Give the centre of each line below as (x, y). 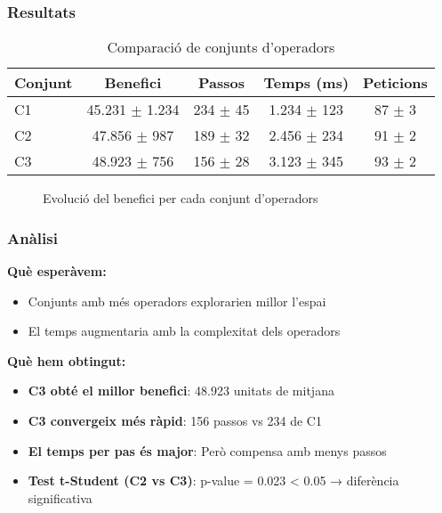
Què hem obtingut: (67, 360)
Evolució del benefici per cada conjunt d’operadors (181, 198)
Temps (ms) (306, 83)
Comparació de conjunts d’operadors (221, 47)
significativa (60, 497)
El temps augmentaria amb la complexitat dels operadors (184, 331)
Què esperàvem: (57, 271)
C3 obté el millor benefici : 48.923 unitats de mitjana (181, 391)
